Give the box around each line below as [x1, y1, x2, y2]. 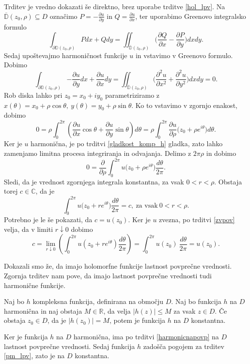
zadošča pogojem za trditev [143, 341, 224, 351]
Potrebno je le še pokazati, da [4, 214, 93, 225]
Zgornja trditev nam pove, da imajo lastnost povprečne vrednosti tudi [4, 271, 212, 281]
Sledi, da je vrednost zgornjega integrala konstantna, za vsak [4, 176, 184, 186]
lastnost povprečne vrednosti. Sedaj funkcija [4, 341, 135, 351]
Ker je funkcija [4, 332, 48, 342]
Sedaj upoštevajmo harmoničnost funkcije [4, 50, 127, 60]
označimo [49, 11, 78, 21]
